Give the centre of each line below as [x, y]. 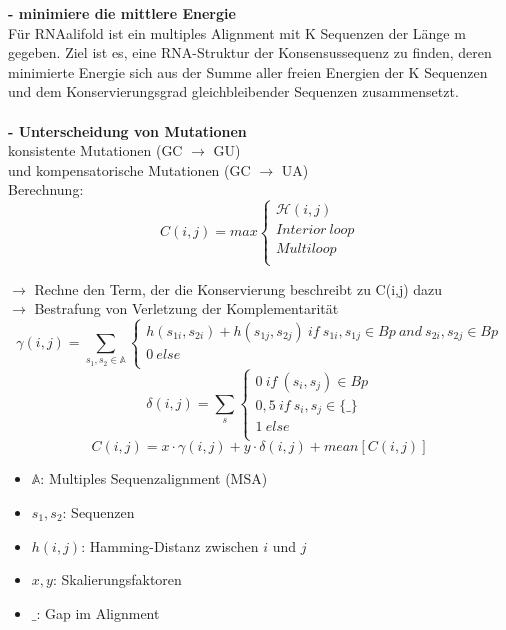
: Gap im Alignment [98, 612]
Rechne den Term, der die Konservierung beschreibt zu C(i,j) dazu [238, 288]
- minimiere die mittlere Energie [122, 13]
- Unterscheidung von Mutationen [127, 130]
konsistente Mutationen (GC [95, 150]
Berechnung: [46, 189]
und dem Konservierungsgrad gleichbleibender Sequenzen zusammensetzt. [233, 91]
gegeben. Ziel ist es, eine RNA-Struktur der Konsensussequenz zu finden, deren [250, 52]
